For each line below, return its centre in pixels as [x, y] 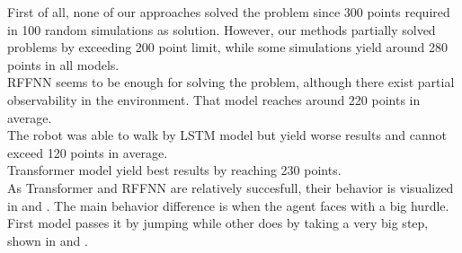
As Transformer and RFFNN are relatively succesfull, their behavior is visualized [231, 187]
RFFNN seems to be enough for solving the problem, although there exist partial [231, 82]
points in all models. [63, 64]
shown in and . [48, 240]
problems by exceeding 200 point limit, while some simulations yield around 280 [227, 47]
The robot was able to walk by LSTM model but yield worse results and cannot [227, 135]
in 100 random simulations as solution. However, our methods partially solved [222, 29]
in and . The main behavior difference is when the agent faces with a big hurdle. [228, 205]
